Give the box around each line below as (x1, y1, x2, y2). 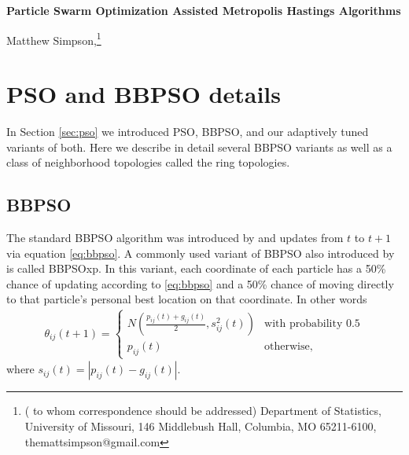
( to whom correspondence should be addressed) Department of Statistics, (24, 402, 381, 419)
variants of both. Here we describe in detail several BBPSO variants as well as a (6, 138, 392, 155)
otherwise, (264, 341, 313, 353)
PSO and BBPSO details (6, 78, 281, 110)
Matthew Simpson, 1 (6, 29, 101, 48)
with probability (264, 318, 343, 330)
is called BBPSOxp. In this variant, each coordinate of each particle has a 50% (6, 260, 386, 277)
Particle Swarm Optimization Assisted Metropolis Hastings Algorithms (6, 2, 401, 18)
